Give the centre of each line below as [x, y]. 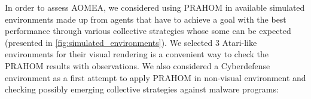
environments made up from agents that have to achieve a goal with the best [146, 19]
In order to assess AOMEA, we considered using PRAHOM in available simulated [155, 7]
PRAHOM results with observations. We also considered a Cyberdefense [138, 65]
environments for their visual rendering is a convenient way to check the [137, 54]
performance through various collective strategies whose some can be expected [148, 31]
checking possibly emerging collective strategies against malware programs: [142, 89]
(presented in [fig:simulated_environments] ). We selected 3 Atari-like [131, 42]
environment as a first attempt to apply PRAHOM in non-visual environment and [155, 77]
